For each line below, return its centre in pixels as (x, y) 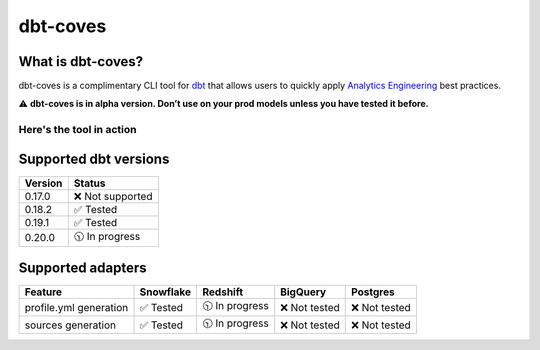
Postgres (372, 292)
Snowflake (165, 292)
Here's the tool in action (77, 130)
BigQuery (303, 292)
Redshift (222, 292)
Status (89, 183)
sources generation (70, 325)
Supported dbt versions (94, 158)
